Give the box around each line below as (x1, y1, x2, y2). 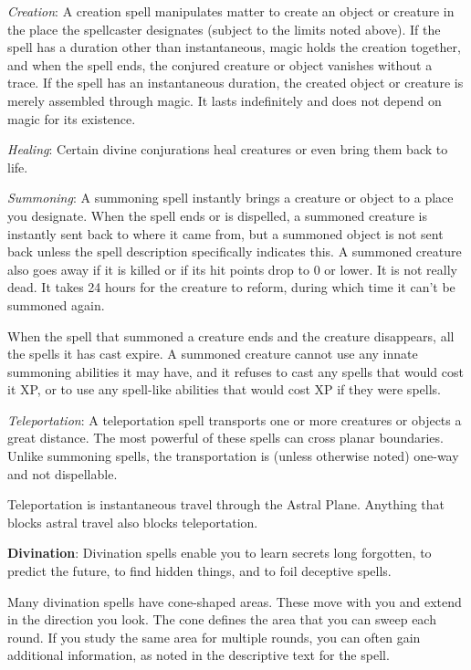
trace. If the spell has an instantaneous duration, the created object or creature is (7, 73, 464, 92)
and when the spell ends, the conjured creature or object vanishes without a (7, 55, 433, 74)
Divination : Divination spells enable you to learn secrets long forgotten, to (7, 543, 432, 562)
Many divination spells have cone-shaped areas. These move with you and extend (7, 591, 462, 611)
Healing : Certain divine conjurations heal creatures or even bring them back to (7, 140, 448, 159)
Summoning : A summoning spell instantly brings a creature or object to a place (7, 188, 454, 207)
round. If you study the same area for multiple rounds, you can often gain (7, 627, 421, 646)
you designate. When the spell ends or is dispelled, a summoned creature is (7, 205, 427, 225)
